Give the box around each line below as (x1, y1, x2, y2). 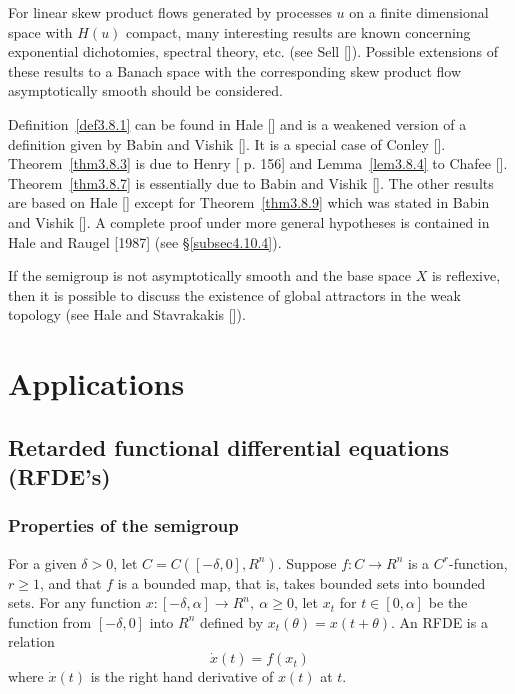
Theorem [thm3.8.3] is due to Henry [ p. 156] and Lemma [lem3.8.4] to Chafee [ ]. (8, 153, 508, 174)
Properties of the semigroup (8, 513, 239, 538)
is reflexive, (431, 265, 501, 286)
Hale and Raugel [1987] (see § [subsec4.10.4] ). (8, 231, 282, 252)
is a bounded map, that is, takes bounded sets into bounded (117, 572, 486, 593)
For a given (8, 552, 77, 573)
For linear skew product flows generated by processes (8, 2, 332, 22)
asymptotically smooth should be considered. (8, 80, 283, 101)
